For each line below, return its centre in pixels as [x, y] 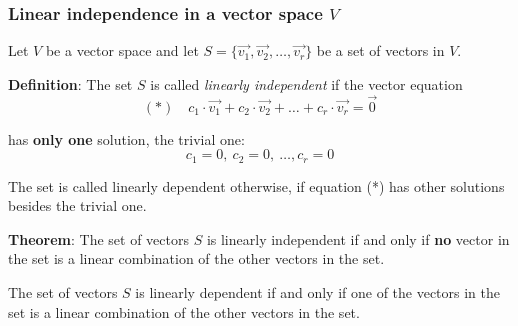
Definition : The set [70, 83]
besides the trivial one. [77, 205]
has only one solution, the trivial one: [126, 138]
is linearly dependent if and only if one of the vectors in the [318, 292]
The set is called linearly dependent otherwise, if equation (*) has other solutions [256, 185]
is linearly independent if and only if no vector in [358, 238]
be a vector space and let [122, 50]
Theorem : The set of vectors [98, 238]
